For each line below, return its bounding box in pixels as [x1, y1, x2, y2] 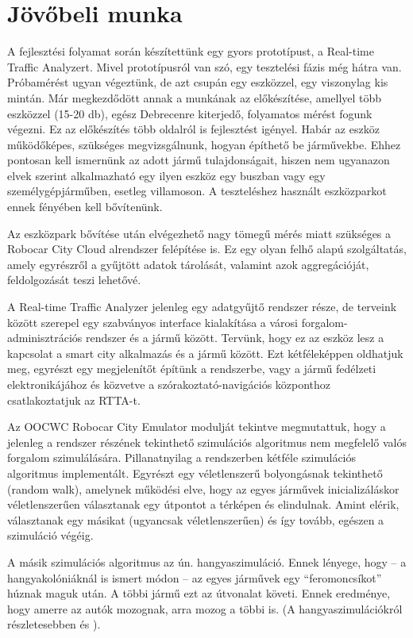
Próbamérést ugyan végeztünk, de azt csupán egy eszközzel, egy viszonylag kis [7, 74, 388, 90]
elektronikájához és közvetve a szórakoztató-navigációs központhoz [7, 376, 331, 392]
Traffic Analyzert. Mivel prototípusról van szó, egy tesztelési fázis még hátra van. [7, 58, 402, 75]
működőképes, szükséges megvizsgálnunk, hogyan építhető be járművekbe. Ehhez [7, 136, 401, 152]
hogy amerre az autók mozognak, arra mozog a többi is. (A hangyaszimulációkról [7, 600, 403, 617]
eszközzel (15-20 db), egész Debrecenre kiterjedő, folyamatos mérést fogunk [7, 105, 372, 121]
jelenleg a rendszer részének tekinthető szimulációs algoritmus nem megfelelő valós [7, 433, 407, 450]
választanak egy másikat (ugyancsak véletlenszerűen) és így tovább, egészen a [7, 511, 384, 528]
